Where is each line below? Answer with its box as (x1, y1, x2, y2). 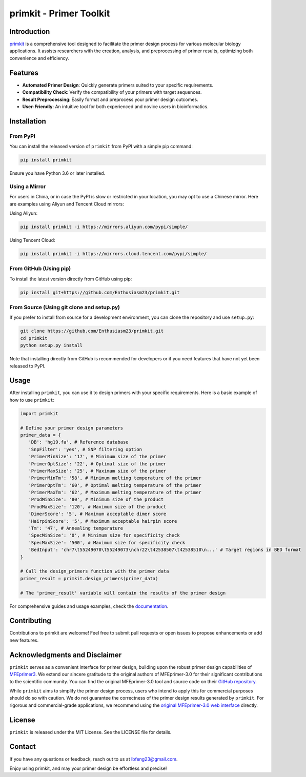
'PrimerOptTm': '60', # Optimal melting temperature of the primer (28, 482, 202, 488)
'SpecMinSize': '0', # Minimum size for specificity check (28, 533, 180, 538)
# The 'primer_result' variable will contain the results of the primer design (20, 590, 226, 596)
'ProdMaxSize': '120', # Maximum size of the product (28, 504, 167, 509)
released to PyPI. (9, 363, 46, 369)
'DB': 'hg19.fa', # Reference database (28, 439, 129, 445)
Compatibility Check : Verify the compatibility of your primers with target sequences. (22, 89, 202, 95)
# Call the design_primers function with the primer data (20, 568, 169, 574)
